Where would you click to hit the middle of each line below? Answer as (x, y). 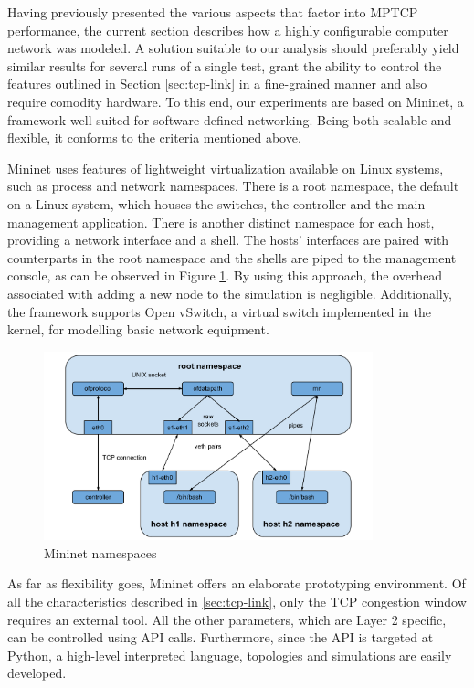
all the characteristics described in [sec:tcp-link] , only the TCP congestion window (237, 601)
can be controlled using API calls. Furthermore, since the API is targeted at (221, 637)
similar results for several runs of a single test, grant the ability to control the (225, 65)
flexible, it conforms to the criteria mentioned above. (154, 138)
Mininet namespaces (100, 552)
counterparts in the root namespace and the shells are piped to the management (232, 257)
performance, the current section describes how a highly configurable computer (228, 30)
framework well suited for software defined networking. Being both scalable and (230, 119)
